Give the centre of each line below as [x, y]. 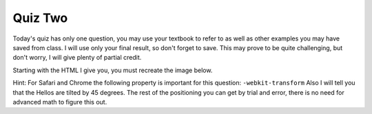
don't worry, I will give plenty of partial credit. [77, 58]
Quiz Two [40, 18]
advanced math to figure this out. [60, 102]
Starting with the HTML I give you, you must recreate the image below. [113, 70]
